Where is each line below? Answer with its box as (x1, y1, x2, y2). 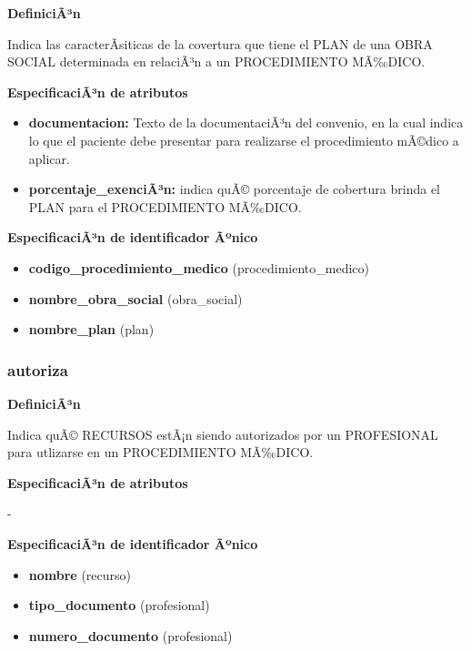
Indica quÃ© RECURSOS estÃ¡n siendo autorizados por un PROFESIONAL (7, 424, 438, 443)
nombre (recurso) (28, 565, 131, 584)
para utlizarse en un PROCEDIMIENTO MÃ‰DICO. (7, 443, 314, 462)
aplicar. (28, 148, 70, 168)
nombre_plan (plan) (28, 320, 155, 339)
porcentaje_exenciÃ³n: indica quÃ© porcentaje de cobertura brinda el (28, 179, 440, 199)
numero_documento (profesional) (28, 626, 233, 645)
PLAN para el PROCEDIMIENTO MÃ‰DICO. (28, 197, 302, 216)
